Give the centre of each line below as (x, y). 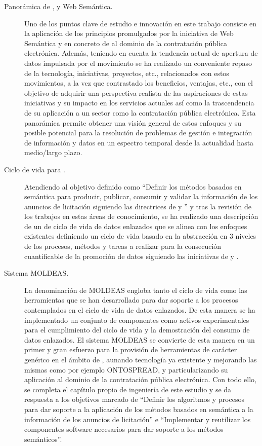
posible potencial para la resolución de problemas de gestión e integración (138, 133)
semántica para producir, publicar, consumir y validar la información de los (141, 196)
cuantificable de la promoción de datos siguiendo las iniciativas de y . (132, 256)
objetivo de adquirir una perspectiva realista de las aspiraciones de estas (136, 92)
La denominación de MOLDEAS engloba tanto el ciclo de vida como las (136, 290)
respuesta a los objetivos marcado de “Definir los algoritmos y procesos (134, 399)
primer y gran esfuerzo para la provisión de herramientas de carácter (131, 349)
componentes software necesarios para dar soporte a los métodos (124, 429)
